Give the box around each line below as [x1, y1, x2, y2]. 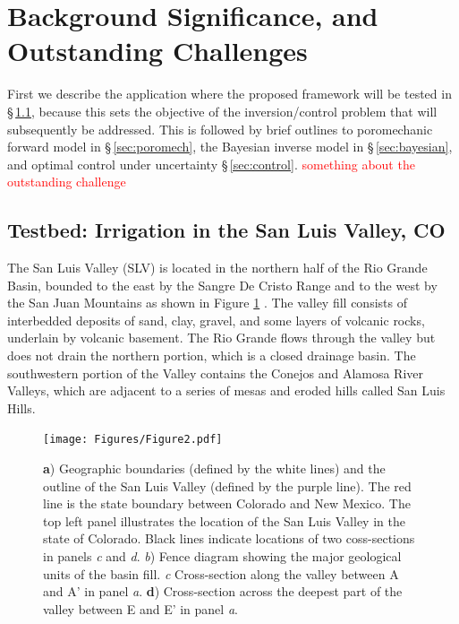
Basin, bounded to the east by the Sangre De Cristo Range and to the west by [7, 275, 438, 294]
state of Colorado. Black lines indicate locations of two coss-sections [43, 529, 415, 548]
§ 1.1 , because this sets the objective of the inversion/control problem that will [7, 101, 438, 120]
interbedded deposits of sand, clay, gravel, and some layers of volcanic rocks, [7, 310, 425, 329]
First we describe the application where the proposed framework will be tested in [7, 84, 452, 103]
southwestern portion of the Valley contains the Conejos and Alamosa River [7, 363, 424, 382]
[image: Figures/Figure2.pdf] [43, 433, 223, 446]
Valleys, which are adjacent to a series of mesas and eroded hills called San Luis [7, 381, 446, 400]
